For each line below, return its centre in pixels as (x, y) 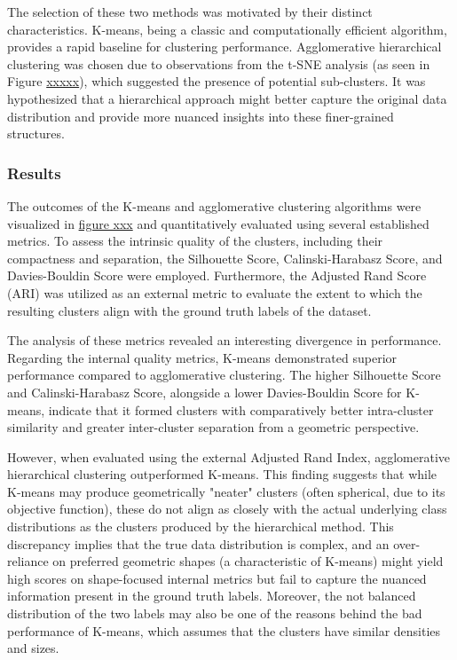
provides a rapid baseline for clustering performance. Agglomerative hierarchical (225, 47)
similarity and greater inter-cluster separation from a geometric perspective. (213, 427)
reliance (28, 561)
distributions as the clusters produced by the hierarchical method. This (201, 526)
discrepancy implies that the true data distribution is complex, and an (198, 543)
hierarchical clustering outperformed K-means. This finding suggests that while (222, 474)
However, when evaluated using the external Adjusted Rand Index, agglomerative (229, 456)
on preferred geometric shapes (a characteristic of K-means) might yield (248, 561)
